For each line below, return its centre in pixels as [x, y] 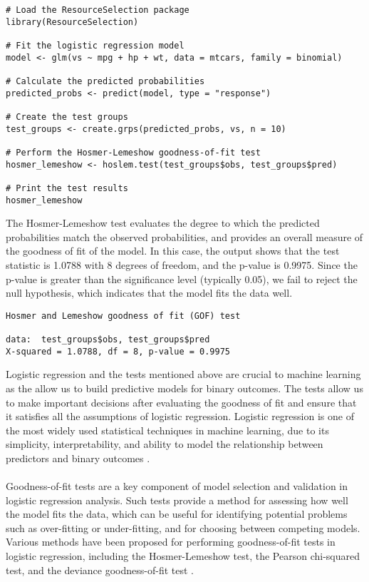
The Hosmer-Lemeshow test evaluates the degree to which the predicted [163, 223]
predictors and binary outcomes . [78, 458]
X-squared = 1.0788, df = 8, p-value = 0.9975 [118, 351]
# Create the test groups [67, 117]
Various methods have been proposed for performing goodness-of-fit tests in [171, 542]
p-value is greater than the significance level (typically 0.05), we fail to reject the [182, 279]
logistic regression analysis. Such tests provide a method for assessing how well [177, 500]
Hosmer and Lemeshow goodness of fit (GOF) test [123, 316]
